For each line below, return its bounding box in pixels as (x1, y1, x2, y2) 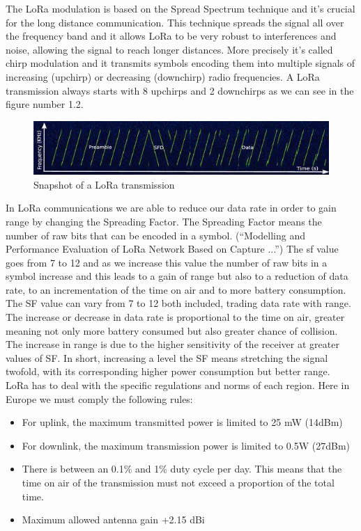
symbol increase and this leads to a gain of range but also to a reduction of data (6, 269, 348, 283)
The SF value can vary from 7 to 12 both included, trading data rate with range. (6, 296, 351, 310)
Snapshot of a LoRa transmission (33, 177, 175, 191)
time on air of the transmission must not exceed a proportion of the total (22, 475, 335, 489)
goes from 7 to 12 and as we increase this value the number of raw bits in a (6, 255, 328, 269)
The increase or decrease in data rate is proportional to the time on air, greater (6, 310, 345, 324)
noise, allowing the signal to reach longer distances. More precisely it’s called (6, 42, 333, 56)
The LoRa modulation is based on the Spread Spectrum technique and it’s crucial (6, 1, 355, 15)
